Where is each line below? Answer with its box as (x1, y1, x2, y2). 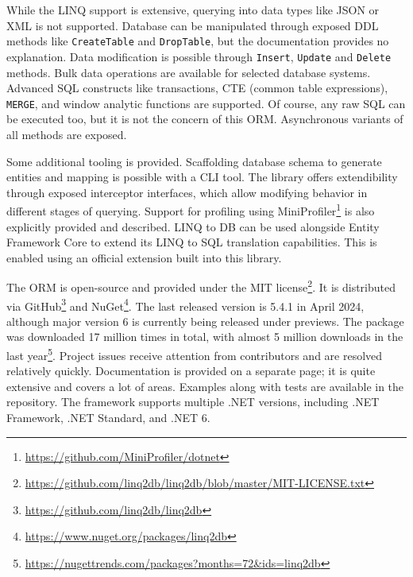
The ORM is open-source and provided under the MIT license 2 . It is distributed (6, 277, 396, 295)
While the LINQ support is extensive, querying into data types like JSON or (6, 2, 380, 17)
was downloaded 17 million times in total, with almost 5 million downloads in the (6, 328, 403, 345)
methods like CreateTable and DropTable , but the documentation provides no (6, 33, 389, 49)
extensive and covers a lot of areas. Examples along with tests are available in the (6, 378, 404, 394)
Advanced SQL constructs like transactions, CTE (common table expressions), (6, 79, 388, 96)
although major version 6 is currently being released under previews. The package (6, 312, 404, 329)
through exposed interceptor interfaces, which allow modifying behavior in (6, 184, 368, 200)
